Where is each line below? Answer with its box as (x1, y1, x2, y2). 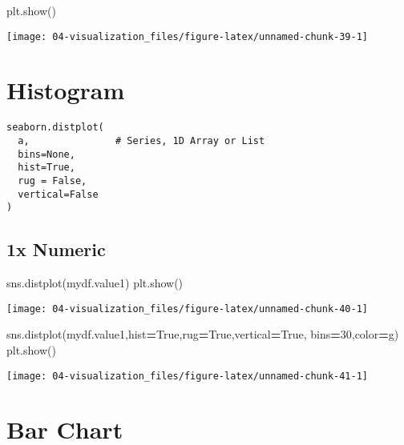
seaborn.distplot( (6, 122, 104, 134)
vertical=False (18, 188, 99, 200)
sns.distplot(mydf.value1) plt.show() (6, 275, 184, 291)
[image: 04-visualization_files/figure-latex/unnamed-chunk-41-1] (6, 370, 369, 382)
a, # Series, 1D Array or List (18, 135, 265, 147)
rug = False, (18, 175, 87, 186)
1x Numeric (6, 237, 106, 262)
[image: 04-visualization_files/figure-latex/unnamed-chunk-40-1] (6, 303, 369, 315)
